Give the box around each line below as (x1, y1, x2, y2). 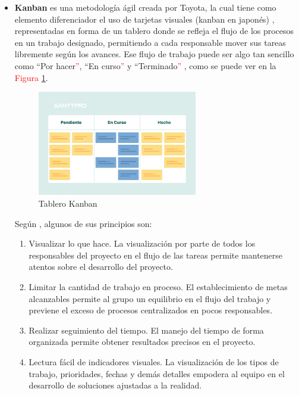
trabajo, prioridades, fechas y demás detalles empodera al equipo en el (29, 367, 285, 380)
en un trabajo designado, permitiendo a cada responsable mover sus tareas (14, 36, 286, 48)
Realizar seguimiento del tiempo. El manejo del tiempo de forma (29, 324, 264, 336)
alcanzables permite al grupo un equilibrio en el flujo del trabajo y (29, 292, 271, 304)
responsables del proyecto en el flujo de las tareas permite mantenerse (29, 248, 283, 261)
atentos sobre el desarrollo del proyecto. (29, 260, 173, 273)
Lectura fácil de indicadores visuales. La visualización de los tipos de (29, 356, 279, 368)
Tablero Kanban (38, 197, 97, 210)
